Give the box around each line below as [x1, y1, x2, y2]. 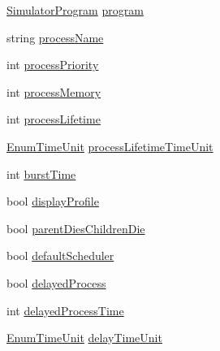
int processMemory [6, 83, 101, 100]
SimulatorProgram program [6, 2, 144, 18]
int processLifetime [6, 110, 101, 128]
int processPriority [6, 56, 99, 73]
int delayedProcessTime [6, 301, 124, 318]
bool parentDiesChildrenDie [6, 219, 145, 236]
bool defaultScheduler [6, 247, 114, 264]
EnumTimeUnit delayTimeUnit [6, 329, 162, 346]
